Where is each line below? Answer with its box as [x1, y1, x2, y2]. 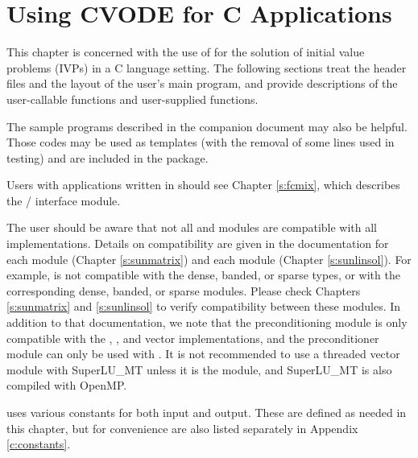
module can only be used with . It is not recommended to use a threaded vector [6, 345, 400, 362]
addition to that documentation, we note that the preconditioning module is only [6, 314, 408, 331]
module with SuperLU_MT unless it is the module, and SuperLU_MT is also [6, 361, 392, 378]
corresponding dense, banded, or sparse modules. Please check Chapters [6, 282, 361, 299]
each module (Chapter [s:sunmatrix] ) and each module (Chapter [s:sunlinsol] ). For [6, 250, 412, 267]
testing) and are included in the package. [6, 149, 209, 166]
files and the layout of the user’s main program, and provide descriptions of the [6, 75, 398, 92]
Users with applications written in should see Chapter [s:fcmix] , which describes [6, 176, 400, 193]
